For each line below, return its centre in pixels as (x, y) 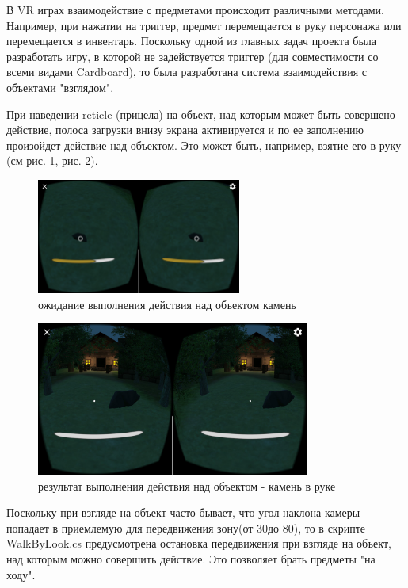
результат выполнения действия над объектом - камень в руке (187, 485)
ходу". (21, 574)
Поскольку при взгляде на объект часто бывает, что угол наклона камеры (183, 512)
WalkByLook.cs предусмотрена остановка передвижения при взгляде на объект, (199, 543)
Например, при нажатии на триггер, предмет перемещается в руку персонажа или (204, 25)
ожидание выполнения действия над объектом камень (167, 304)
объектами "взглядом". (60, 87)
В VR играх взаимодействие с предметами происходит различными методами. (195, 10)
